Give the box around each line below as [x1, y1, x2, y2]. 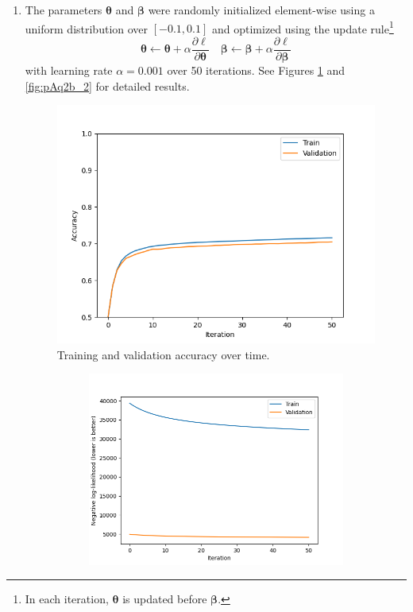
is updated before [122, 591, 207, 607]
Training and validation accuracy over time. [56, 346, 270, 362]
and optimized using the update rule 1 [211, 17, 394, 37]
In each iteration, [25, 591, 109, 607]
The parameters [25, 2, 102, 17]
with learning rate [25, 61, 113, 78]
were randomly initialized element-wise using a [148, 2, 375, 17]
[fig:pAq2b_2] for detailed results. [25, 77, 190, 94]
